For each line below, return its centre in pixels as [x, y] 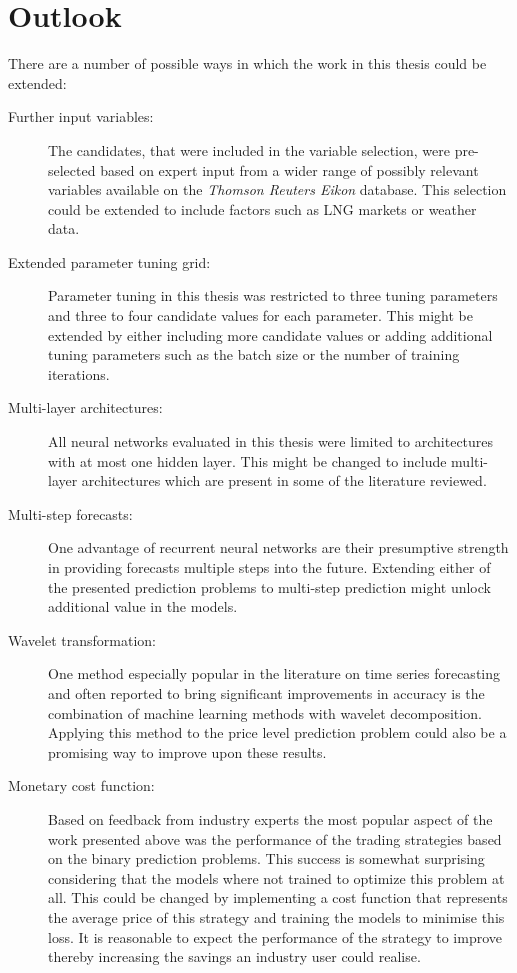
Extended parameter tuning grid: [109, 261]
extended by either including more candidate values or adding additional [270, 334]
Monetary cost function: [81, 785]
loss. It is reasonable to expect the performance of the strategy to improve [275, 936]
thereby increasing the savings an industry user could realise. [234, 956]
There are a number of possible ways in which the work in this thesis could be [247, 63]
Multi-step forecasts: [70, 513]
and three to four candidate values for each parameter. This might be [261, 315]
